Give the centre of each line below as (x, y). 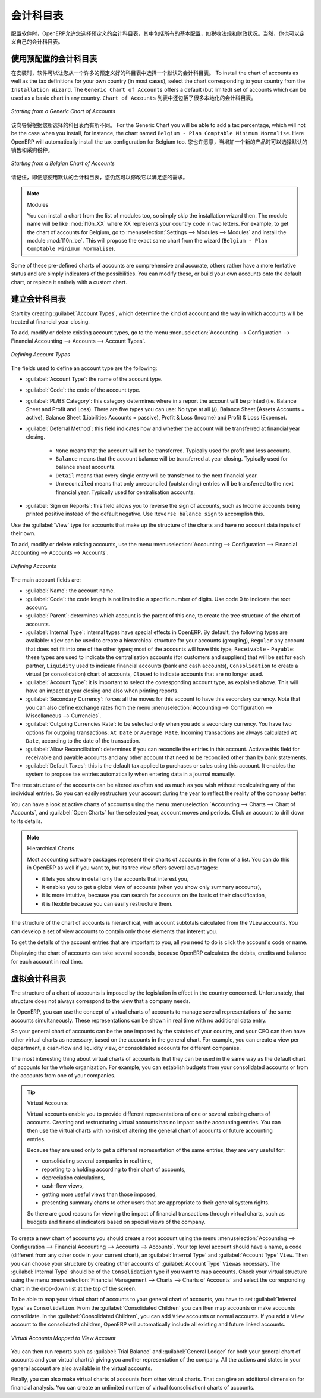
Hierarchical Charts (51, 849)
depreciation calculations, (73, 1178)
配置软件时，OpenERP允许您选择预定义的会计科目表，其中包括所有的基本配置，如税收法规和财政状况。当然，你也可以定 (158, 33)
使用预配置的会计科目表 (54, 59)
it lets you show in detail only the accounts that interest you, (115, 878)
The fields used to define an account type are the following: (84, 368)
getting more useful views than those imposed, (99, 1194)
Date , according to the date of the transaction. (83, 741)
